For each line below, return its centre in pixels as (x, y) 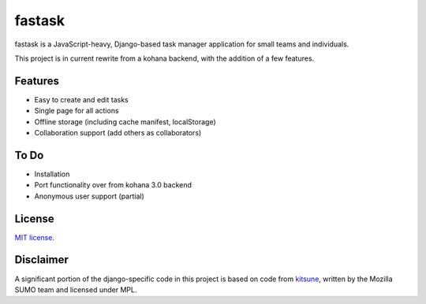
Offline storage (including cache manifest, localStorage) (125, 121)
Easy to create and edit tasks (82, 99)
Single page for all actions (77, 111)
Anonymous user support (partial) (90, 196)
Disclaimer (41, 260)
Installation (52, 174)
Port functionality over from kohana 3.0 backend (113, 185)
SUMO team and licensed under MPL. (76, 289)
